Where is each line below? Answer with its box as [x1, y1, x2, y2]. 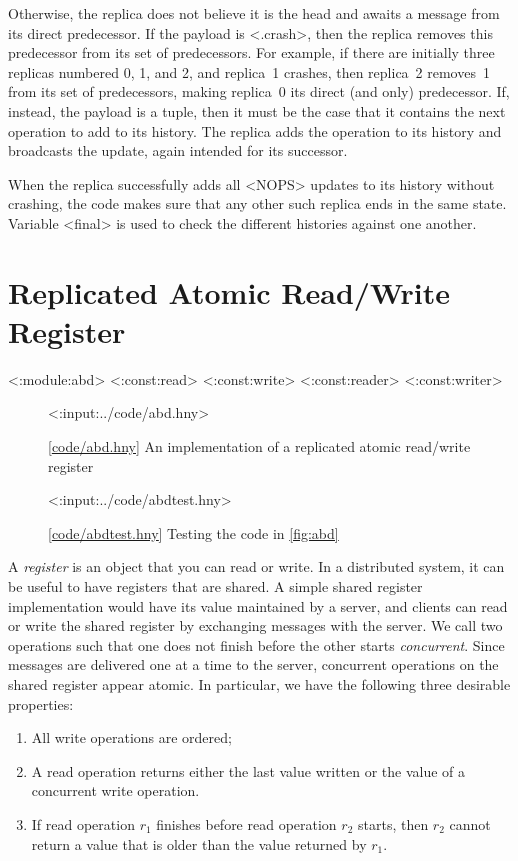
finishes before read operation [156, 813, 337, 834]
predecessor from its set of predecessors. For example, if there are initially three [8, 42, 495, 63]
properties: [8, 693, 74, 714]
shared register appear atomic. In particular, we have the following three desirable [8, 673, 511, 694]
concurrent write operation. [31, 780, 200, 801]
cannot [449, 813, 491, 834]
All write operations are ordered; [31, 727, 232, 748]
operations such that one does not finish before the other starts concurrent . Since [8, 634, 505, 655]
